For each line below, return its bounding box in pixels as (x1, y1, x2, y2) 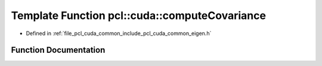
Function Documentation (11, 45, 106, 55)
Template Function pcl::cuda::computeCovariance (11, 9, 267, 22)
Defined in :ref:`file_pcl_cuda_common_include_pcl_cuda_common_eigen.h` (26, 30, 212, 37)
